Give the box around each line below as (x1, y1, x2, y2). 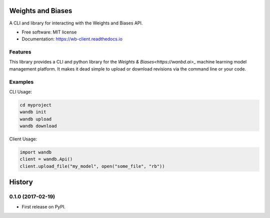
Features (9, 48, 31, 55)
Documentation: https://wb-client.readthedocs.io (21, 36, 122, 42)
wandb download (19, 123, 57, 129)
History (9, 178, 33, 186)
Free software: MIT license (21, 29, 77, 35)
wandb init (19, 109, 46, 115)
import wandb (19, 149, 52, 155)
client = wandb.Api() (19, 156, 73, 162)
